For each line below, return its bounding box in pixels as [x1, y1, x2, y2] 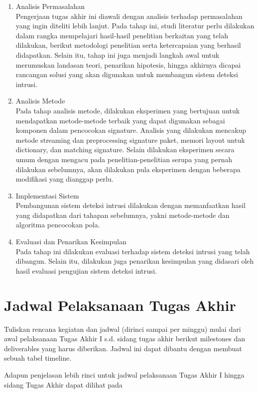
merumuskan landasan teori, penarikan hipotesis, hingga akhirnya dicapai [15, 59, 241, 70]
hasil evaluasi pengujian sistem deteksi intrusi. [15, 265, 157, 276]
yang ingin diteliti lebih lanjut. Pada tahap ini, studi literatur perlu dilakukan [15, 20, 255, 31]
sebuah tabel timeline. [4, 353, 72, 363]
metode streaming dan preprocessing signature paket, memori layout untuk [15, 134, 245, 145]
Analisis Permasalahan [15, 1, 85, 11]
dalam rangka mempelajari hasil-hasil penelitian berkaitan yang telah [15, 30, 228, 40]
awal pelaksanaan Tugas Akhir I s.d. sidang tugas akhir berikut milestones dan [4, 333, 246, 344]
